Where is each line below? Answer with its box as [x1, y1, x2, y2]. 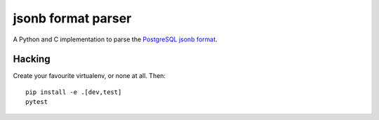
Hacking [13, 53, 51, 65]
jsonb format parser [13, 11, 132, 26]
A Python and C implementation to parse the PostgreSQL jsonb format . [13, 35, 218, 44]
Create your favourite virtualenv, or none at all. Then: [13, 72, 166, 80]
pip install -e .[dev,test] [25, 88, 122, 96]
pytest [25, 98, 48, 106]
